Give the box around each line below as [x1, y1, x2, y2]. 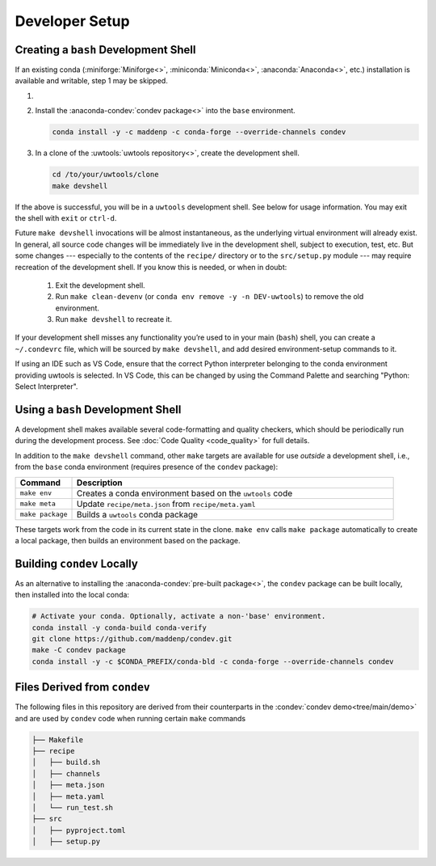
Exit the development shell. [55, 280, 145, 290]
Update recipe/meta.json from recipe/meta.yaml [77, 498, 256, 509]
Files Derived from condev [15, 680, 151, 695]
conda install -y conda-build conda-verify [31, 623, 208, 632]
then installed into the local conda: [15, 590, 129, 600]
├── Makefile [31, 735, 84, 744]
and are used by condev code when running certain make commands [15, 713, 246, 723]
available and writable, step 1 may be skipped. [15, 76, 169, 86]
